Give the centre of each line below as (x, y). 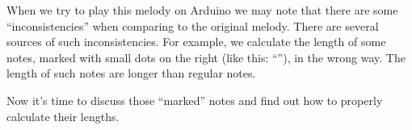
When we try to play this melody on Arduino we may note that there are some (202, 10)
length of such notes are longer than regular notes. (131, 73)
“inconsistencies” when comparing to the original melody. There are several (193, 25)
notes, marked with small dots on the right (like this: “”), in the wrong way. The (206, 57)
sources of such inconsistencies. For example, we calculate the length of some (196, 42)
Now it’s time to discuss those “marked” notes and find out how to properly (195, 100)
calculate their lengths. (63, 116)
